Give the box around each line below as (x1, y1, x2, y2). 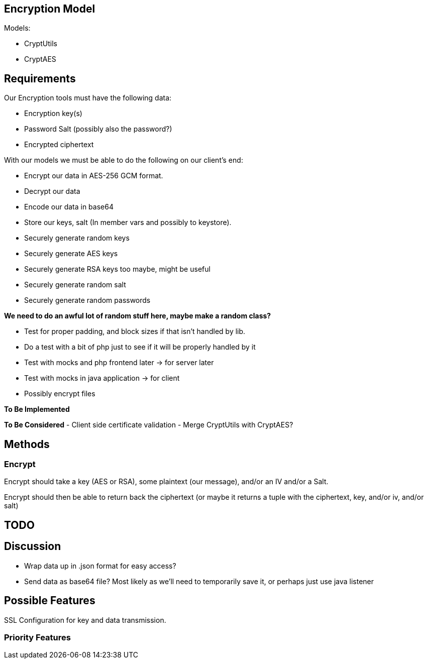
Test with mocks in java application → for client (24, 374, 180, 383)
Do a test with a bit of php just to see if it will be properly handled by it (24, 343, 256, 352)
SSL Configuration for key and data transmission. (4, 615, 166, 624)
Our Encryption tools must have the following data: (4, 93, 172, 102)
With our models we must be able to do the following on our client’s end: (4, 156, 243, 165)
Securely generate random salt (24, 280, 126, 289)
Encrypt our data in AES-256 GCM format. (24, 171, 163, 180)
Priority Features (4, 632, 71, 642)
